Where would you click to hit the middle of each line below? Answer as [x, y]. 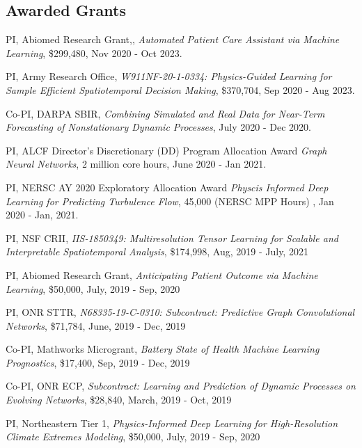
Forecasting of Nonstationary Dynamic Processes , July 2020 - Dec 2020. [158, 127]
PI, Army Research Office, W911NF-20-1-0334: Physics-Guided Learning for [169, 76]
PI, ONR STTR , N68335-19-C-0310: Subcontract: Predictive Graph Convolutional [180, 312]
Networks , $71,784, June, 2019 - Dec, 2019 [96, 325]
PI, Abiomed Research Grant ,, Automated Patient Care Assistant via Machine [173, 39]
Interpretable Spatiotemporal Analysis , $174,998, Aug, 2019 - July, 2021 [157, 251]
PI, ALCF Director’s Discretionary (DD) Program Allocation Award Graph [166, 150]
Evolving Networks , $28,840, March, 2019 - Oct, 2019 [119, 400]
